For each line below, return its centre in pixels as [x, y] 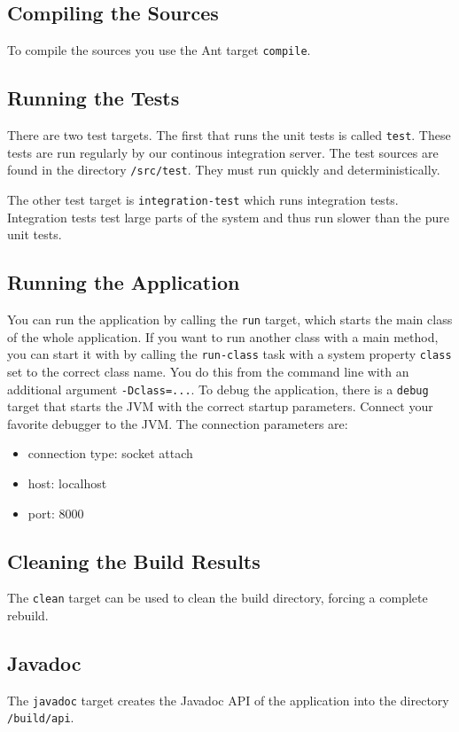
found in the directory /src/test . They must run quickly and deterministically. [224, 170]
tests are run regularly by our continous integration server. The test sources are [223, 152]
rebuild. [28, 615]
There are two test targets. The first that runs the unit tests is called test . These [229, 135]
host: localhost [67, 483]
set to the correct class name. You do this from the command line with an [208, 371]
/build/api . [41, 717]
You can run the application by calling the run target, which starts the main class [230, 319]
